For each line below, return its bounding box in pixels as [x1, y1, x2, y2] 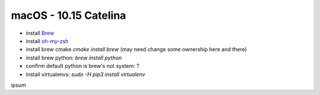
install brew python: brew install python [25, 54, 122, 61]
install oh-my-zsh [25, 37, 69, 44]
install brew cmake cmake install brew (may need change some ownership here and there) [25, 46, 247, 53]
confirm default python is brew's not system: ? [25, 63, 139, 70]
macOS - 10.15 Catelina [11, 9, 127, 22]
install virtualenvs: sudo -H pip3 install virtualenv [25, 71, 145, 78]
